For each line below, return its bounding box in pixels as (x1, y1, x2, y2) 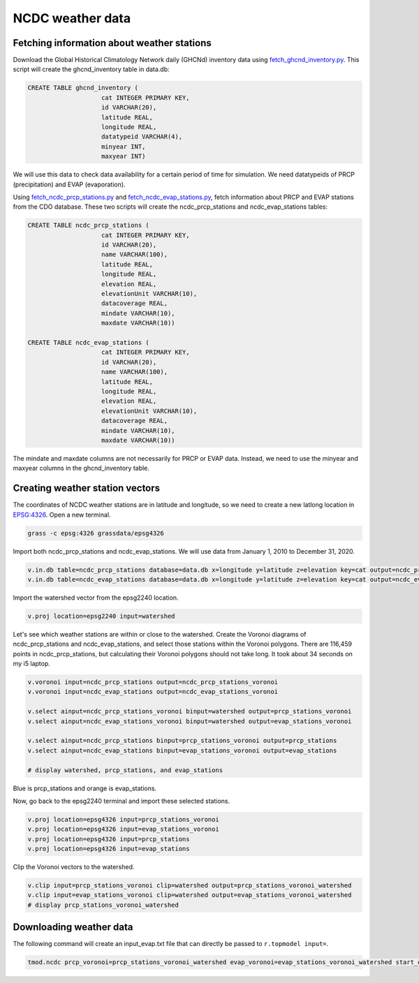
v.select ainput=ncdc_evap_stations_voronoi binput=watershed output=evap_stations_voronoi (27, 717, 352, 725)
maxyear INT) (101, 152, 146, 161)
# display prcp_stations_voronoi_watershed (27, 901, 179, 909)
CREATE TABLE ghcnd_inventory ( (27, 84, 139, 92)
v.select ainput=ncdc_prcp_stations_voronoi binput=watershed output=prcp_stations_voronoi (27, 707, 352, 716)
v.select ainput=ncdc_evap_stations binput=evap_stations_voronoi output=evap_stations (27, 746, 337, 754)
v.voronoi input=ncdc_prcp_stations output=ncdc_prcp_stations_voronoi (27, 678, 279, 686)
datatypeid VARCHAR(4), (101, 133, 183, 141)
